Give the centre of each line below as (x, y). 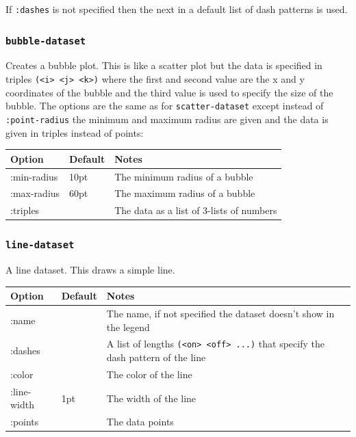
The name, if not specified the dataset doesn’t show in (220, 314)
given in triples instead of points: (75, 132)
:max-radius (35, 193)
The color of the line (149, 374)
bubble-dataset (46, 41)
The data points (140, 422)
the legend (128, 327)
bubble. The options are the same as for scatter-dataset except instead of (165, 106)
